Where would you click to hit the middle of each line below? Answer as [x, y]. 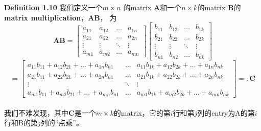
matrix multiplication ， [46, 17]
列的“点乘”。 [62, 123]
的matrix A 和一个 [152, 7]
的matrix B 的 [219, 7]
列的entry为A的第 [226, 112]
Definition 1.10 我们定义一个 [53, 7]
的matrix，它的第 [142, 112]
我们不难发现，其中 [36, 112]
